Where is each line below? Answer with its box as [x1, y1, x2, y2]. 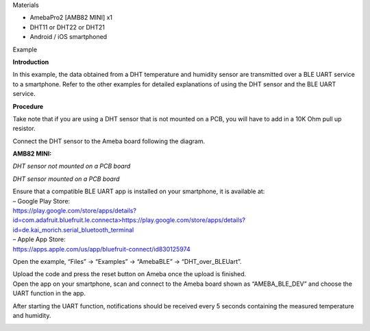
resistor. [12, 124, 36, 133]
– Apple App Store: [12, 235, 66, 243]
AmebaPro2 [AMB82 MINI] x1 [29, 14, 113, 22]
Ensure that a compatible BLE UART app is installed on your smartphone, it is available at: [12, 187, 265, 195]
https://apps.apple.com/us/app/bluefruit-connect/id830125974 [12, 245, 191, 253]
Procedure [12, 102, 44, 110]
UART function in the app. [12, 289, 86, 297]
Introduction [12, 58, 49, 66]
